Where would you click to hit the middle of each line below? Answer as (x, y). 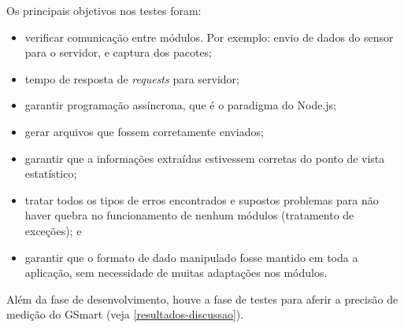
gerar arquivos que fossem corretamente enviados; (144, 131)
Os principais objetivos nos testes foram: (104, 10)
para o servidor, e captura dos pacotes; (119, 52)
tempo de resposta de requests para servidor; (132, 78)
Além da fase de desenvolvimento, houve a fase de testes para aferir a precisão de (202, 299)
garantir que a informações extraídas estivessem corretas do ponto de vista (205, 158)
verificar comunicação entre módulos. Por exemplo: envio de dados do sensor (209, 37)
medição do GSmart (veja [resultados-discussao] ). (125, 314)
